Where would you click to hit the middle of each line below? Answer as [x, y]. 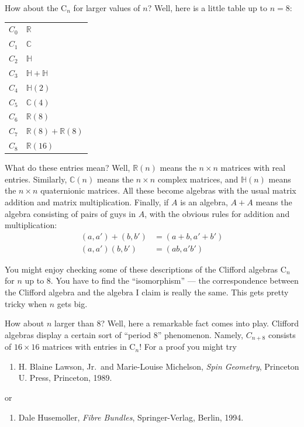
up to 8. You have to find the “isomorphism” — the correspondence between [162, 280]
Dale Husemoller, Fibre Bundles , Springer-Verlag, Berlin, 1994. [131, 417]
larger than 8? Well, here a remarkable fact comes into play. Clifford [177, 323]
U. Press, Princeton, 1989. [65, 378]
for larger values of [107, 8]
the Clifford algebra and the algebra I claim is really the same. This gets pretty [147, 292]
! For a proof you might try [188, 347]
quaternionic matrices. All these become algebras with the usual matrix [168, 190]
